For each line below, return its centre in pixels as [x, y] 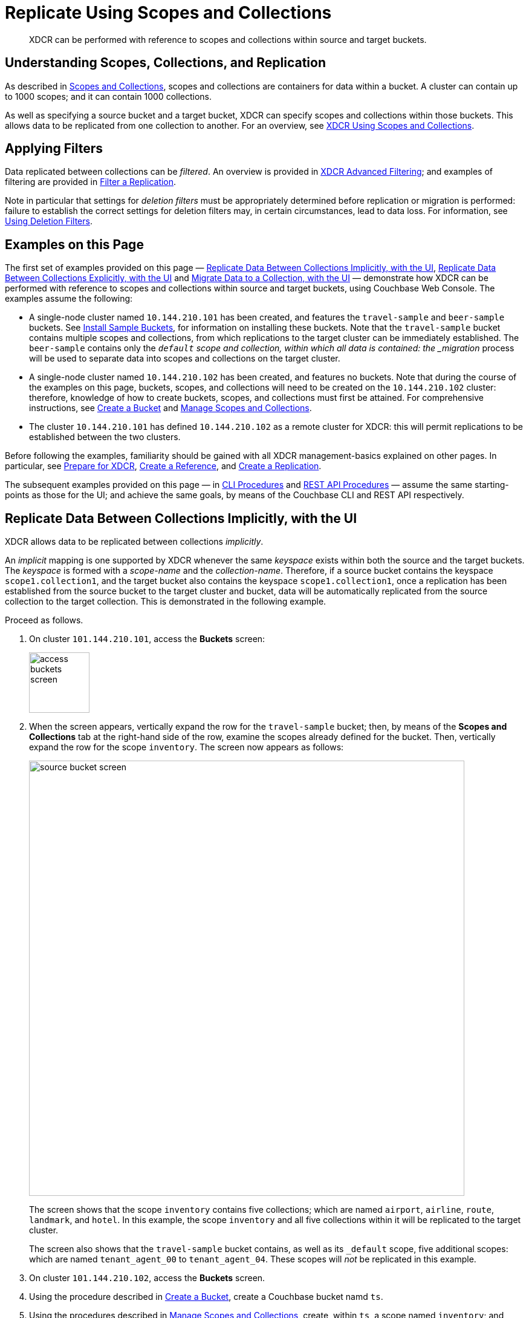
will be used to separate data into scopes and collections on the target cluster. [185, 359]
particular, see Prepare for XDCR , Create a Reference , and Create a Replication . [163, 466]
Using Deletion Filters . [49, 221]
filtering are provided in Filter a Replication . [91, 182]
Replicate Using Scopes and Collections [168, 13]
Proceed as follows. [44, 620]
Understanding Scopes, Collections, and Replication [165, 63]
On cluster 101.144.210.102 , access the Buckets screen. [147, 1278]
